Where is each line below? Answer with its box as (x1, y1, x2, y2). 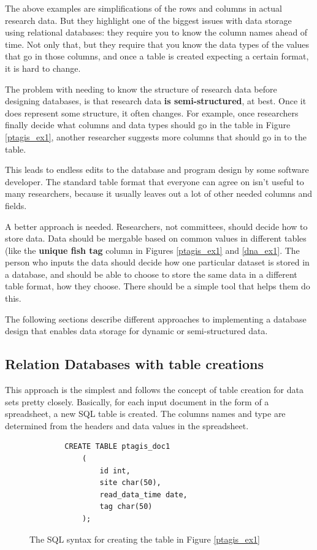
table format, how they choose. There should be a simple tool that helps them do (5, 280, 310, 292)
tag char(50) (99, 502, 153, 511)
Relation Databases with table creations (5, 354, 264, 373)
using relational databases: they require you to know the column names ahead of (5, 26, 308, 39)
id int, (99, 466, 131, 475)
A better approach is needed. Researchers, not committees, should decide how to (5, 220, 308, 232)
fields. (5, 199, 27, 212)
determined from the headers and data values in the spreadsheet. (5, 419, 249, 432)
